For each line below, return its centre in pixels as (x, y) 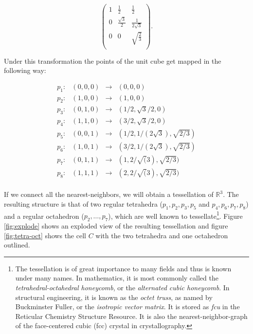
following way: (25, 70)
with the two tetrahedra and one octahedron (162, 235)
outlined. (17, 245)
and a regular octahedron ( (44, 216)
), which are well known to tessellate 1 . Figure (175, 215)
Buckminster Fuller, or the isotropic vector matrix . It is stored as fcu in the (127, 307)
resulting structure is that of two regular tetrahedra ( (83, 203)
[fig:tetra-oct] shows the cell (45, 235)
